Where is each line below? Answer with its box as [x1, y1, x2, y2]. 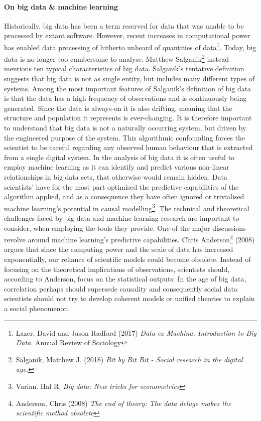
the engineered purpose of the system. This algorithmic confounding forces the [4, 132, 245, 143]
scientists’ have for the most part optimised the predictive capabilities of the [4, 181, 239, 192]
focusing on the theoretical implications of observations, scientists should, [4, 263, 230, 274]
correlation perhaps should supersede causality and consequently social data [4, 283, 238, 294]
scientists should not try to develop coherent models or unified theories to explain [4, 293, 255, 304]
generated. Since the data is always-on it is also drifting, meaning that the [4, 102, 232, 113]
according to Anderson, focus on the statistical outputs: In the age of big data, [4, 273, 246, 284]
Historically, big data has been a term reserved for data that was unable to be [4, 20, 244, 31]
